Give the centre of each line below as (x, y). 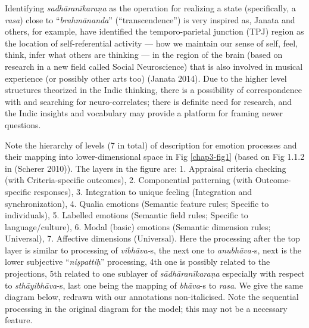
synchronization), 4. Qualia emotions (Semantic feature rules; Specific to (137, 203)
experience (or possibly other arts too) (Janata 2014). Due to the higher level (146, 78)
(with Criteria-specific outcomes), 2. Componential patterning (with (129, 180)
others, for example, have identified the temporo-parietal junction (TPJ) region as (154, 31)
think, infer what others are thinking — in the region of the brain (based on (144, 55)
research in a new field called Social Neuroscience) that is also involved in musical (154, 66)
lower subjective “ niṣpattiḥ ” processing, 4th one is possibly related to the (138, 262)
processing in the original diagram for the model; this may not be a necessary (146, 308)
